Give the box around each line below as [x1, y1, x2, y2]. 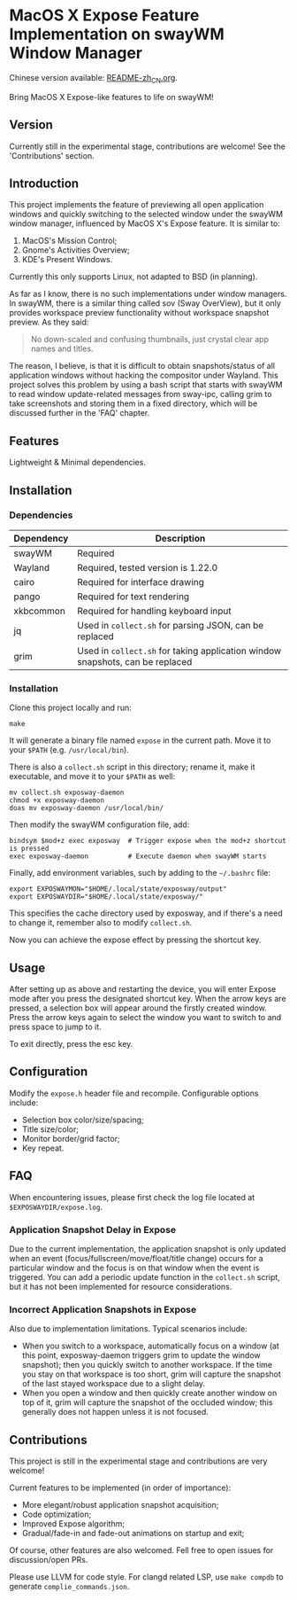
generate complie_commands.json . [9, 1581, 130, 1591]
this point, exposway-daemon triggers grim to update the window [21, 1350, 261, 1361]
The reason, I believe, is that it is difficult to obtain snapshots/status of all [9, 361, 276, 371]
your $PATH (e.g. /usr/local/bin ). [9, 745, 130, 755]
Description [155, 532, 206, 544]
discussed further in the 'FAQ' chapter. [9, 408, 150, 418]
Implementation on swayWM [9, 24, 225, 44]
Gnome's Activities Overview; [21, 245, 130, 255]
